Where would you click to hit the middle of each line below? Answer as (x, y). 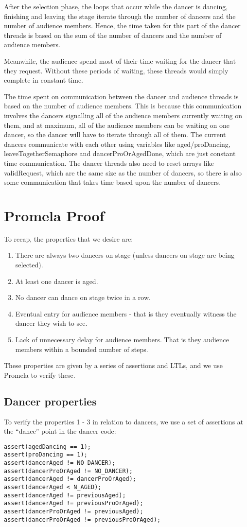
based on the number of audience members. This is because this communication (123, 106)
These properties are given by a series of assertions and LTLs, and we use (113, 365)
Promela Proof (54, 215)
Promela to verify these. (40, 375)
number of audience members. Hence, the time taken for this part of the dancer (122, 26)
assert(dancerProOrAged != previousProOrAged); (82, 519)
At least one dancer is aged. (57, 281)
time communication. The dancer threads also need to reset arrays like (109, 163)
